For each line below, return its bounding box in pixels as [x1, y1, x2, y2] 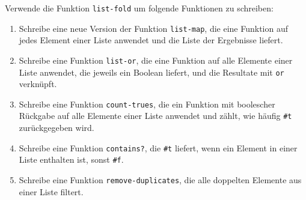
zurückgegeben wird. [19, 121, 94, 134]
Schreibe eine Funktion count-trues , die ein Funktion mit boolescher [19, 97, 275, 110]
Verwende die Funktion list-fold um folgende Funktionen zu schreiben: [5, 2, 274, 14]
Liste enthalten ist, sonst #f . [19, 153, 124, 166]
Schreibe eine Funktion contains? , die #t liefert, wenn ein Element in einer [19, 141, 298, 154]
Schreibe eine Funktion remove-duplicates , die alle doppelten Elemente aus [19, 174, 302, 186]
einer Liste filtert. [19, 185, 84, 198]
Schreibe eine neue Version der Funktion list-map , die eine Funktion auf [19, 22, 288, 34]
